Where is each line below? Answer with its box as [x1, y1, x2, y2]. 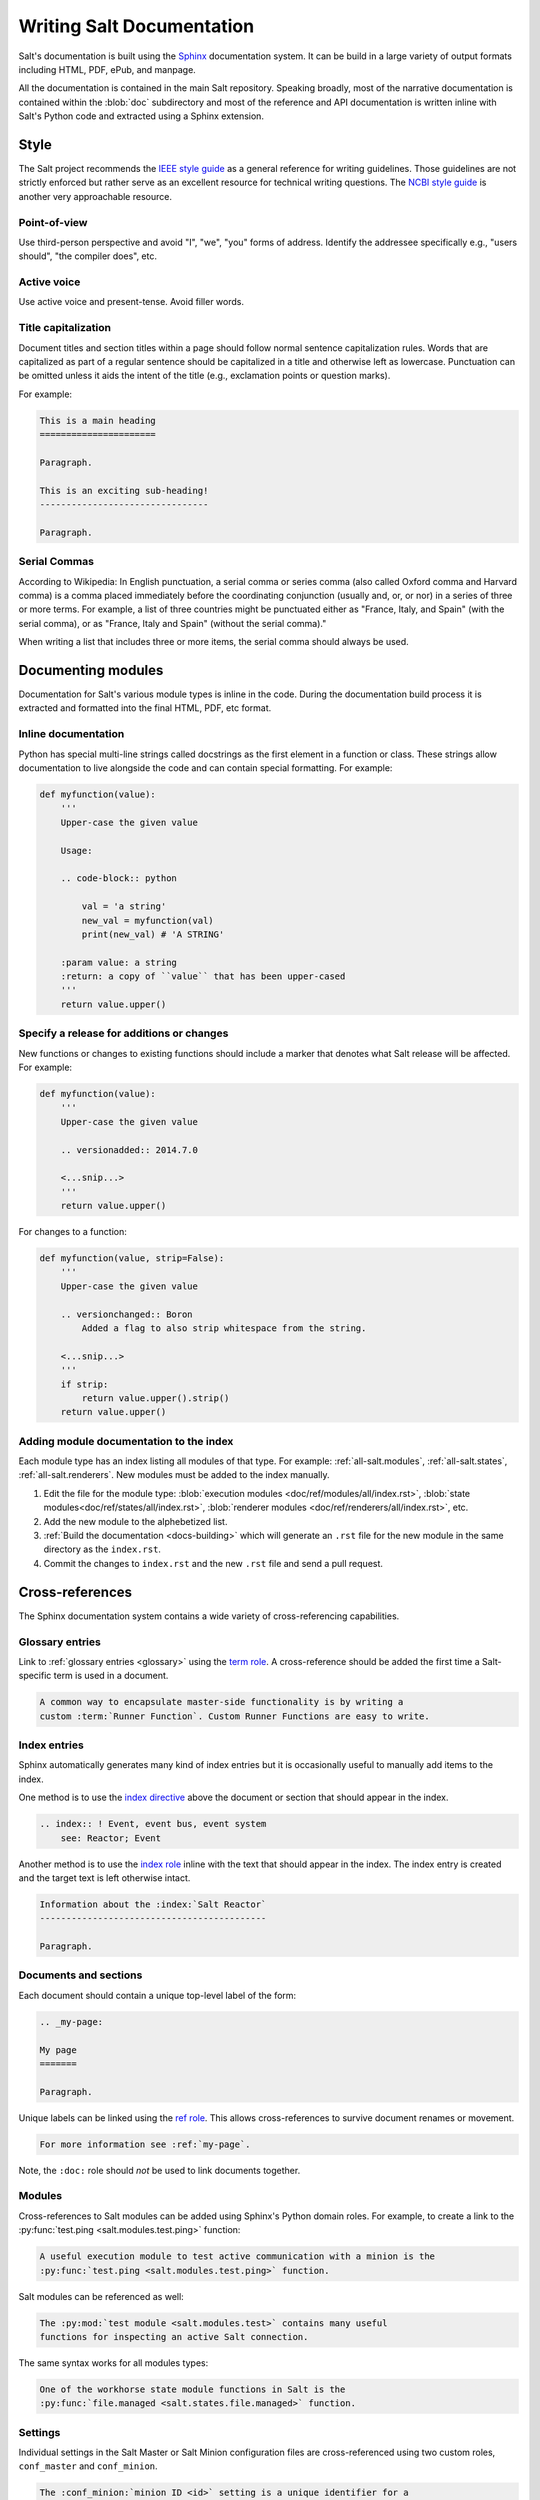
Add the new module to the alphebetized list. [43, 1515, 228, 1527]
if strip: [60, 1378, 109, 1390]
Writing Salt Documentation [18, 15, 255, 37]
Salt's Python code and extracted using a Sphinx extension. [18, 110, 265, 122]
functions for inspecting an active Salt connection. [39, 2331, 309, 2342]
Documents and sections [18, 1968, 143, 1982]
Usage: [60, 845, 93, 856]
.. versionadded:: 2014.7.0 [60, 1144, 199, 1155]
